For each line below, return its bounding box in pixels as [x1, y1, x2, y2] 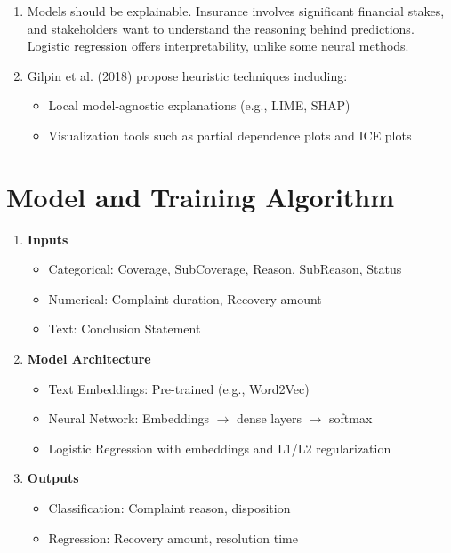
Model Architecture [27, 349, 151, 368]
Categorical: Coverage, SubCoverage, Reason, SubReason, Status [48, 260, 402, 278]
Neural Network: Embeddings [48, 409, 210, 428]
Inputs [27, 229, 68, 248]
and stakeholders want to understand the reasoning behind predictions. [27, 19, 415, 37]
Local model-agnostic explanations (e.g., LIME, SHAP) [48, 96, 350, 115]
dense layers [237, 409, 302, 428]
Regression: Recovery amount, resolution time [48, 528, 298, 547]
